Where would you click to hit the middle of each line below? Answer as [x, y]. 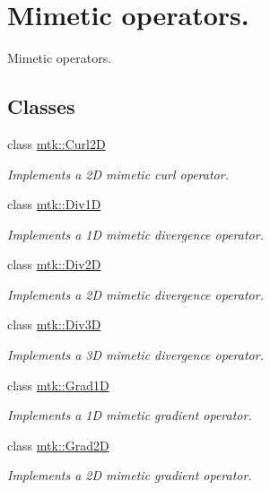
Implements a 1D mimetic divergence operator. [135, 234]
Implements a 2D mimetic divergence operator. [135, 294]
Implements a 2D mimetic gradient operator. [130, 475]
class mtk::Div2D [54, 264]
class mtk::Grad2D [58, 445]
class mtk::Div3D [54, 324]
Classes [41, 106]
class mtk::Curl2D [57, 143]
